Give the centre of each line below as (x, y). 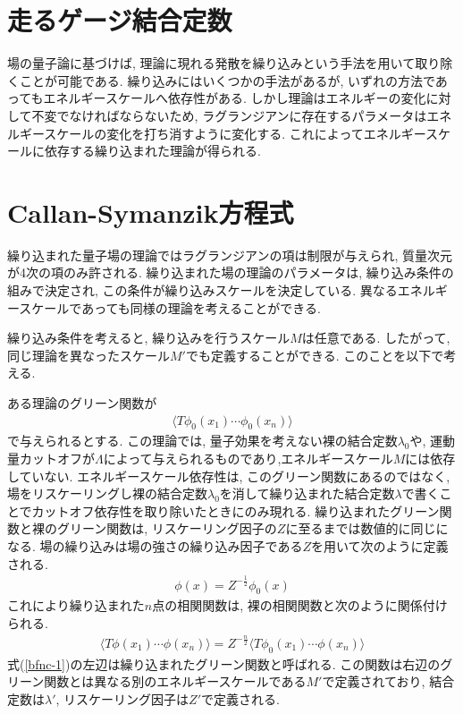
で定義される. (240, 698)
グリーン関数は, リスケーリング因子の (167, 528)
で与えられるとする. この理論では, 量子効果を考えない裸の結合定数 (202, 441)
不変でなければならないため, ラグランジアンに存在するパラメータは (229, 115)
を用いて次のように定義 (379, 545)
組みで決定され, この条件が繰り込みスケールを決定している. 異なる (202, 290)
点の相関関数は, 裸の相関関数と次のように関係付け (300, 605)
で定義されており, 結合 (388, 681)
